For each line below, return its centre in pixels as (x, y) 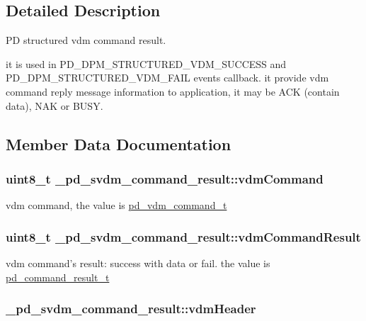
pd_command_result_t (58, 277)
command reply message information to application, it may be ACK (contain (173, 91)
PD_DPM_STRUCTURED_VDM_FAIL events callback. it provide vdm (167, 78)
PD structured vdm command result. (86, 40)
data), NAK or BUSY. (55, 105)
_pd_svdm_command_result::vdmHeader (131, 309)
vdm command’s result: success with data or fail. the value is (138, 263)
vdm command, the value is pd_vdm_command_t (116, 205)
